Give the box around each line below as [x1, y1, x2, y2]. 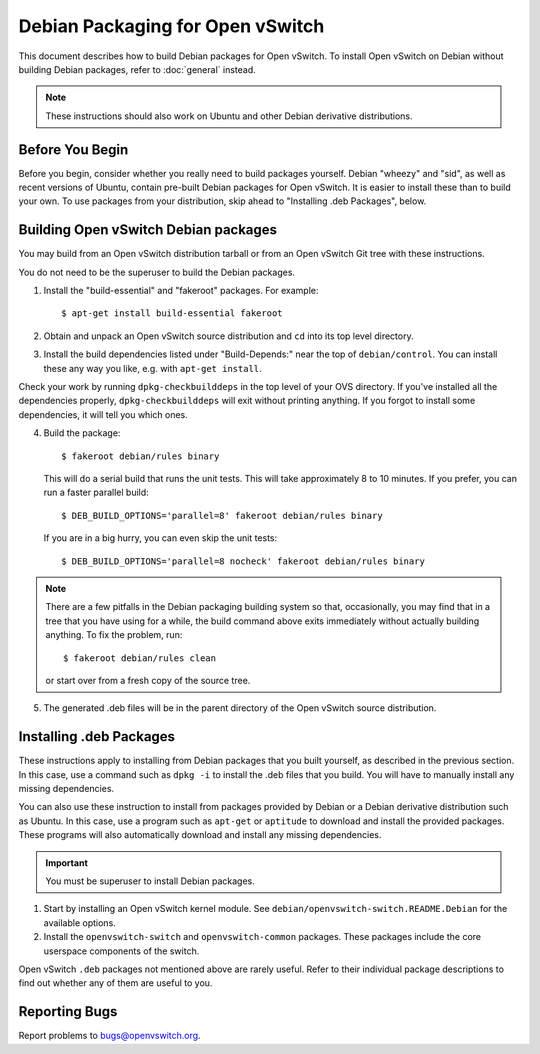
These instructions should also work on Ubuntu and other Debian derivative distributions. [45, 110, 414, 122]
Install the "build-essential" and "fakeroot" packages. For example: [43, 285, 319, 297]
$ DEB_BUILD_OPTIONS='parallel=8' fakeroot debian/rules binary [61, 510, 384, 521]
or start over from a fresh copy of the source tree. [45, 674, 251, 686]
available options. [43, 916, 117, 929]
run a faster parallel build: [43, 486, 149, 499]
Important [45, 856, 89, 869]
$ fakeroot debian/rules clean [63, 652, 217, 664]
